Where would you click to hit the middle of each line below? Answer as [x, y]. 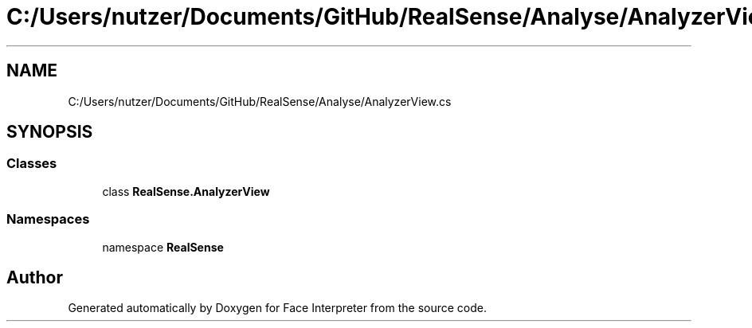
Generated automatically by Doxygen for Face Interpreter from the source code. [277, 308]
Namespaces [48, 219]
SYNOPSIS [50, 132]
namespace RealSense [163, 247]
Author [35, 277]
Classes [32, 164]
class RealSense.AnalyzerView [186, 191]
